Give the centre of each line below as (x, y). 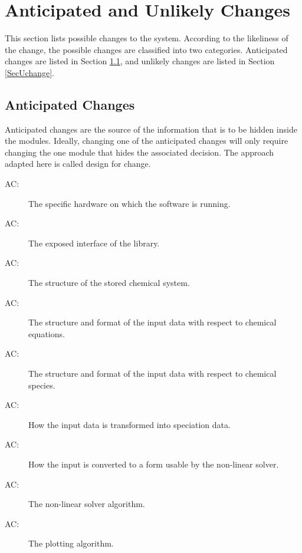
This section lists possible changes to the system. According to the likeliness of (147, 38)
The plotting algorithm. (71, 543)
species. (42, 385)
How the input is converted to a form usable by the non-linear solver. (154, 464)
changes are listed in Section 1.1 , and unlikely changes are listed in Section (140, 61)
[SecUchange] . (30, 72)
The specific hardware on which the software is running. (129, 203)
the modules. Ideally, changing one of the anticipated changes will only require (147, 141)
